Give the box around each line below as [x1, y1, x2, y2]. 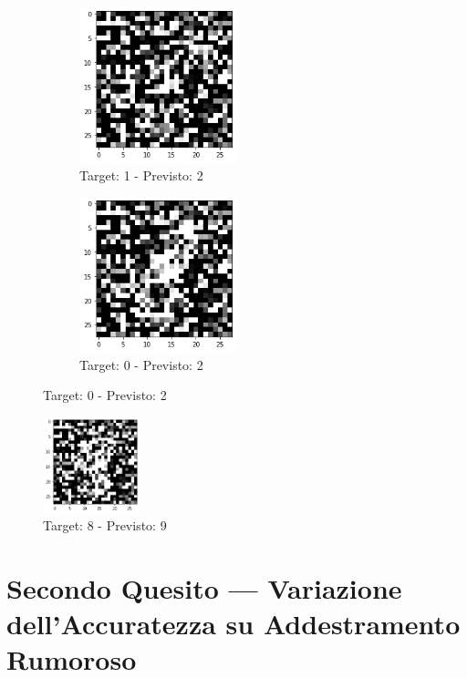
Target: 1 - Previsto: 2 [79, 165, 203, 184]
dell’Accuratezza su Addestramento [6, 605, 461, 642]
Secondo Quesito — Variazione [6, 569, 402, 606]
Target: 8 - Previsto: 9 [43, 516, 167, 535]
